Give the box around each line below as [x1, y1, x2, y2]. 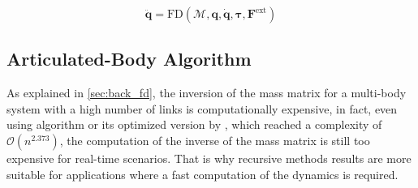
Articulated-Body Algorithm [6, 46, 252, 71]
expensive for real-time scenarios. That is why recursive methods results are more [6, 149, 412, 166]
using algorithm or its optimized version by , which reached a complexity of [6, 116, 382, 133]
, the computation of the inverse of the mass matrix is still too [59, 131, 370, 148]
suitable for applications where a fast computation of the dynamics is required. [6, 165, 399, 182]
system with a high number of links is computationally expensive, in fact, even [6, 100, 398, 117]
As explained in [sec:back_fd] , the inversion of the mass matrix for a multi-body [6, 84, 407, 101]
